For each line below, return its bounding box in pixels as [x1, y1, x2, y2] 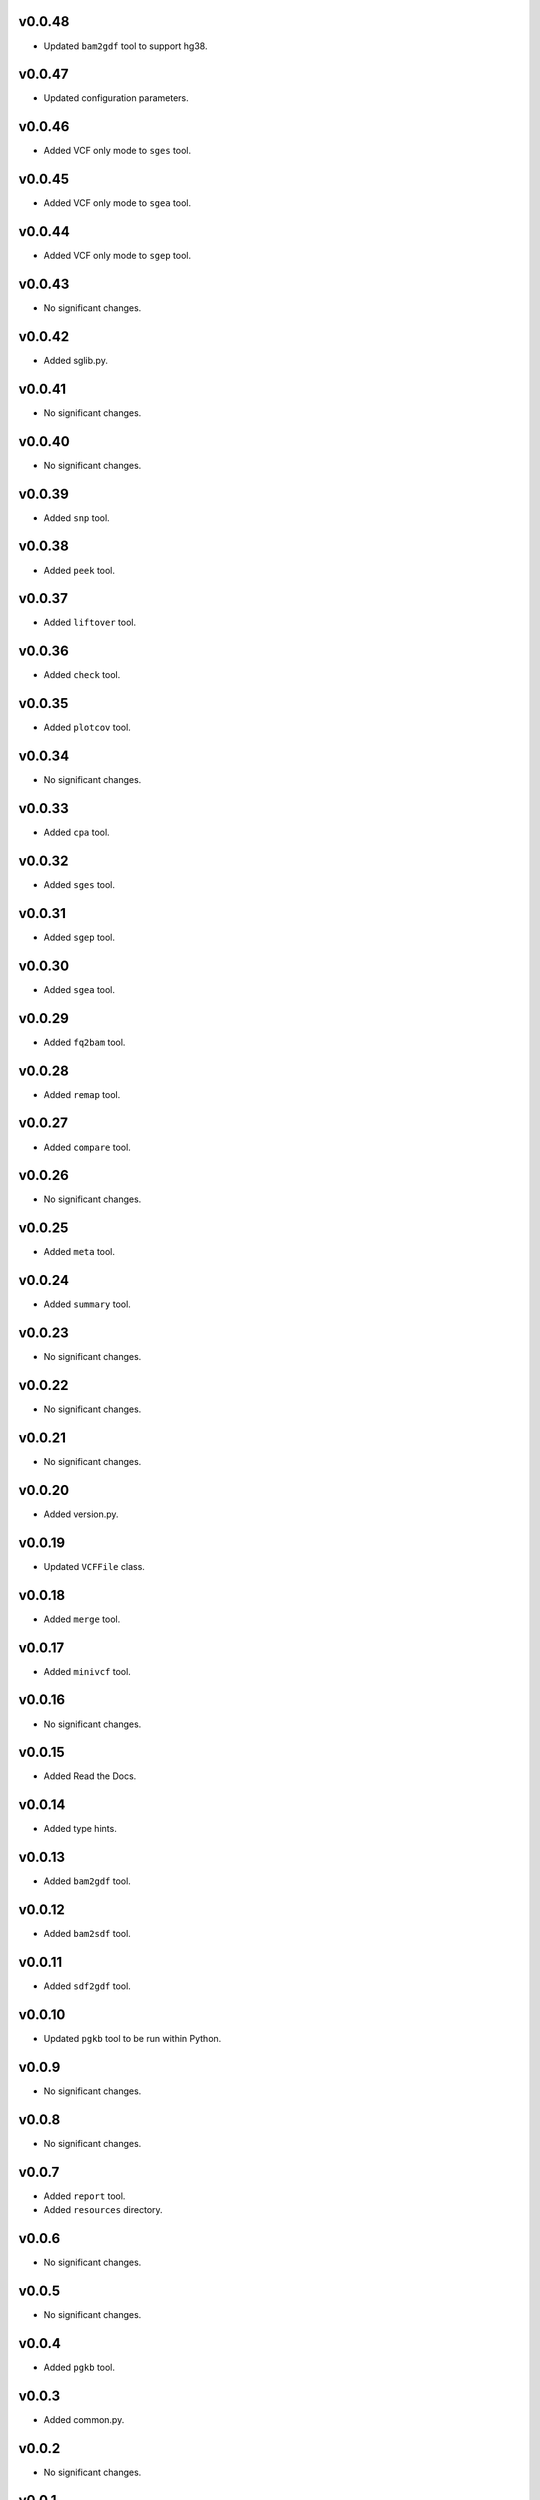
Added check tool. [43, 669, 121, 681]
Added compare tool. [43, 1141, 132, 1153]
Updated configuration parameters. [43, 92, 189, 104]
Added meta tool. [43, 1246, 115, 1258]
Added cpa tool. [43, 826, 110, 839]
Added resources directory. [43, 2204, 164, 2216]
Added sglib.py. [43, 354, 109, 366]
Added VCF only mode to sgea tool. [43, 197, 192, 209]
